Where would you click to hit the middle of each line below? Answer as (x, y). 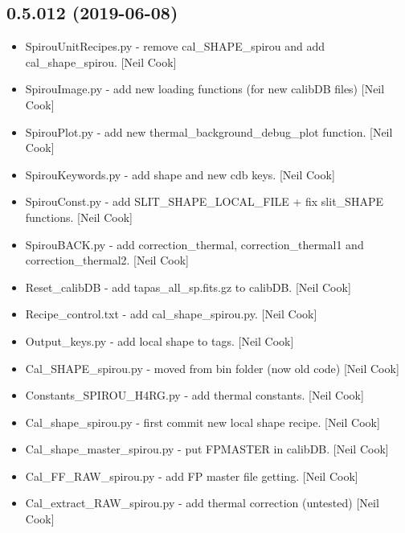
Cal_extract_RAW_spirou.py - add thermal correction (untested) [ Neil (202, 503)
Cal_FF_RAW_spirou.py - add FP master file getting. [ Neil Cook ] (192, 476)
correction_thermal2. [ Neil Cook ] (107, 260)
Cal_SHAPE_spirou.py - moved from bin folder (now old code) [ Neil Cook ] (212, 368)
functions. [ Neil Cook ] (79, 217)
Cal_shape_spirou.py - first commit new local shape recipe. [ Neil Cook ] (202, 422)
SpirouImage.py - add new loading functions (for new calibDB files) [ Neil (205, 89)
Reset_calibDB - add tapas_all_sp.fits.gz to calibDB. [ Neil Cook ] (188, 287)
